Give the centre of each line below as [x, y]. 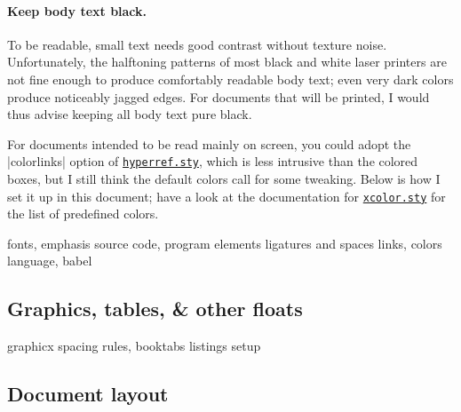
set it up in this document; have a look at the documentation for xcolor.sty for [227, 196]
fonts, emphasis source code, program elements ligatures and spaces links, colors [225, 243]
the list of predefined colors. [83, 214]
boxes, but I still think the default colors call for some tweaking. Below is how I [224, 179]
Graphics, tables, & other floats [155, 309]
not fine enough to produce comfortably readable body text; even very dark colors [230, 79]
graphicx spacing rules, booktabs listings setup [134, 346]
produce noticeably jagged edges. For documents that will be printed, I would [219, 96]
